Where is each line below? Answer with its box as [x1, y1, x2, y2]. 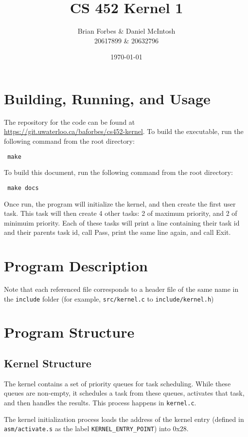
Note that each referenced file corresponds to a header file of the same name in [4, 284, 239, 294]
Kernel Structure [4, 356, 91, 371]
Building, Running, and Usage [4, 88, 211, 108]
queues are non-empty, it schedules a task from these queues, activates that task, [4, 388, 245, 398]
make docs [7, 184, 39, 191]
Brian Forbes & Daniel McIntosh [77, 26, 176, 36]
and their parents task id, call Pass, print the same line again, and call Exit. [4, 227, 231, 237]
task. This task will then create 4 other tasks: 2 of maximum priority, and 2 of [4, 208, 237, 218]
